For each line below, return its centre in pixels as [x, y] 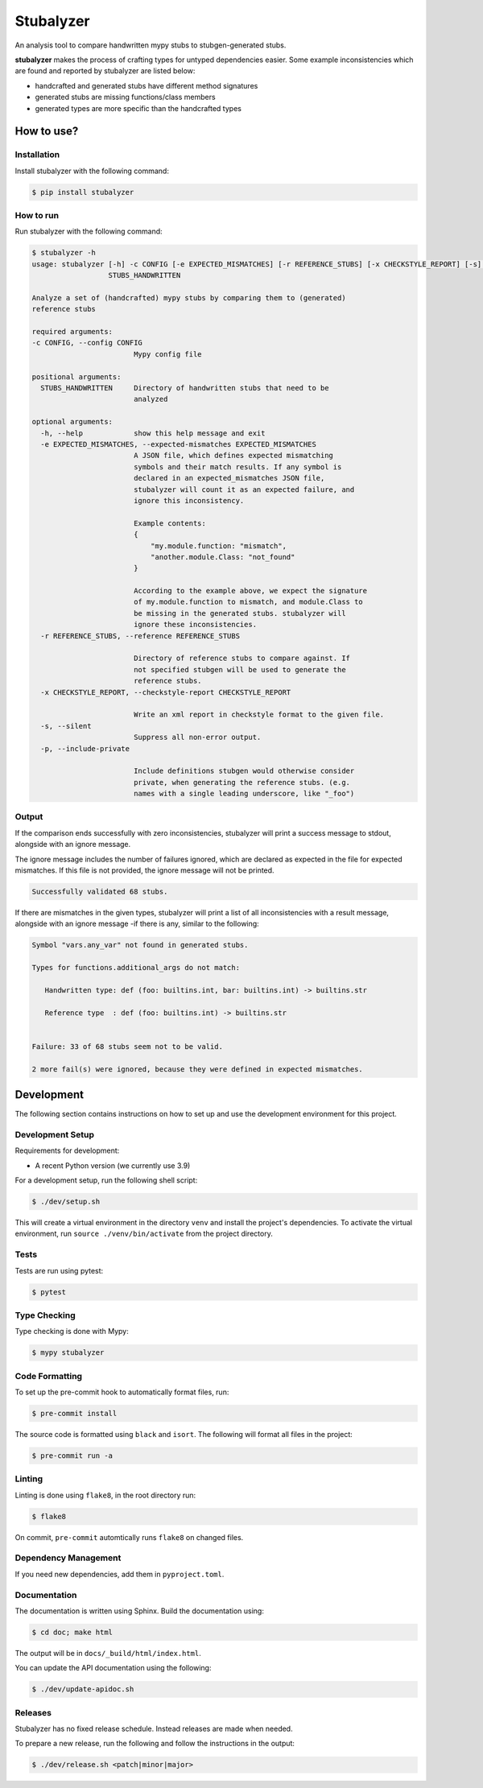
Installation [37, 155]
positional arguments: [76, 377]
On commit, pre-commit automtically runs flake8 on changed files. [129, 1537]
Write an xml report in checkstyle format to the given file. [259, 715]
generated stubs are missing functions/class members [126, 97]
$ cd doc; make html [72, 1632]
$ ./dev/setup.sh [66, 1202]
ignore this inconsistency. [189, 500]
